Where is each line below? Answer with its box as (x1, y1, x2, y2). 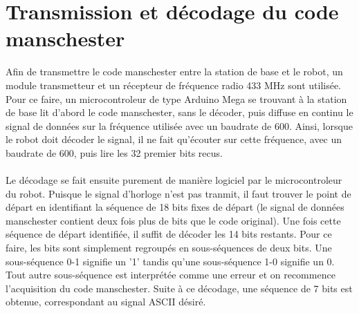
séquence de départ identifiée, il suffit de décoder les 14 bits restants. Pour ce (6, 227, 332, 241)
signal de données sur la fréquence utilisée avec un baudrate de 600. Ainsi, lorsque (6, 118, 353, 133)
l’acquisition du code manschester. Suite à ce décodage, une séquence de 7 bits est (6, 281, 353, 295)
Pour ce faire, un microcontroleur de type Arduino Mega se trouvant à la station (6, 91, 347, 106)
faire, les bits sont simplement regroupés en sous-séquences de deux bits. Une (6, 240, 332, 255)
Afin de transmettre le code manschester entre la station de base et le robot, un (6, 64, 343, 79)
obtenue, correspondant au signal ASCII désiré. (6, 294, 206, 309)
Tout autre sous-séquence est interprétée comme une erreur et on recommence (6, 267, 335, 282)
